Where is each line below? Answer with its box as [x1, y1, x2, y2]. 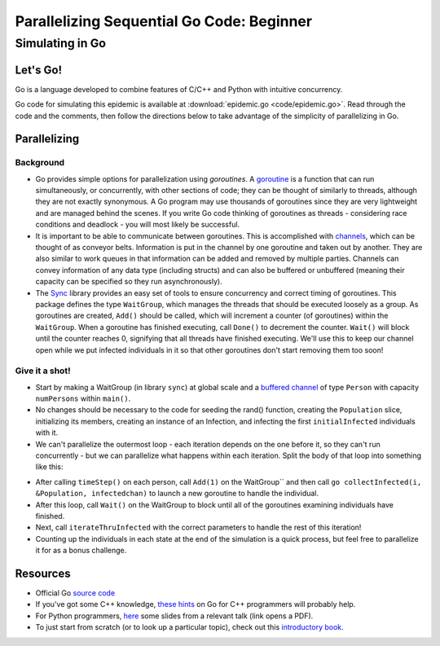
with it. [35, 428, 59, 437]
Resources [15, 566, 71, 580]
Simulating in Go [15, 36, 106, 51]
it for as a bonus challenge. [35, 546, 127, 556]
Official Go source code [35, 588, 116, 598]
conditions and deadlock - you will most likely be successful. [35, 220, 240, 230]
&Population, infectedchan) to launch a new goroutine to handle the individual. [35, 489, 319, 499]
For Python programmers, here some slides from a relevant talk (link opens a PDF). [35, 611, 314, 621]
